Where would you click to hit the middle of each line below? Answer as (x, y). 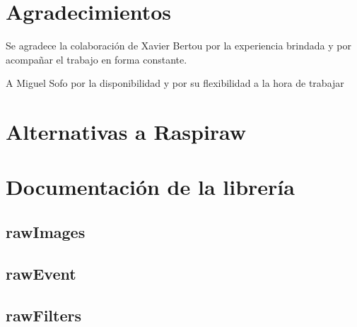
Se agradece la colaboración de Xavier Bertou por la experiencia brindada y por (178, 46)
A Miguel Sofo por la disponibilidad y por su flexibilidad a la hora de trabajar (175, 83)
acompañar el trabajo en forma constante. (96, 59)
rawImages (46, 232)
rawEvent (41, 273)
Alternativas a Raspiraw (126, 132)
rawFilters (44, 315)
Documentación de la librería (150, 187)
